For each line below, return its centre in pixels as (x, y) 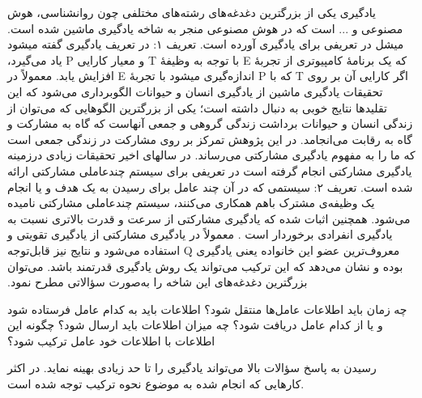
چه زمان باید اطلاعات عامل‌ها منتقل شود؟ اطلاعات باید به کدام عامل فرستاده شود (207, 309)
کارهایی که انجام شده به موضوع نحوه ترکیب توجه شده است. (156, 384)
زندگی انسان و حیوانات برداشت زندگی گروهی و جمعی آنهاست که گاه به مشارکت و (210, 123)
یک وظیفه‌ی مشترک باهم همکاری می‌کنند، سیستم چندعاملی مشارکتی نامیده (191, 203)
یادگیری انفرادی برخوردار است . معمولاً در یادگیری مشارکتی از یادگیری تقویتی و (200, 234)
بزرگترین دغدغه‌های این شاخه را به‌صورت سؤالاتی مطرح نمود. (158, 282)
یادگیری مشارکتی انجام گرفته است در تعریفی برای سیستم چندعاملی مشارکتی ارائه (210, 170)
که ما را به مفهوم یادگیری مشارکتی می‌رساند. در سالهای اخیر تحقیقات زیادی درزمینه (211, 155)
